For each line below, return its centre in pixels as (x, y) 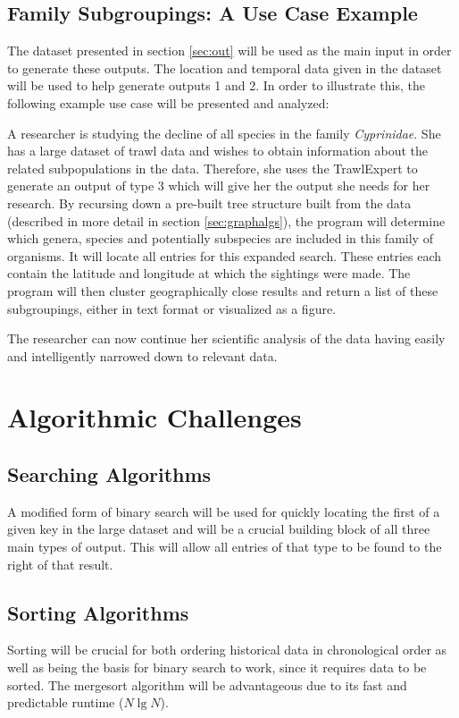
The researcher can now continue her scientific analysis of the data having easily (226, 338)
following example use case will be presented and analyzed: (168, 102)
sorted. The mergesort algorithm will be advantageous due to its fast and (207, 684)
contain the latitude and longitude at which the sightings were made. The (209, 273)
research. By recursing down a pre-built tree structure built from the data (209, 203)
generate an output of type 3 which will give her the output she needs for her (219, 186)
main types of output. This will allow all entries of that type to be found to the (225, 547)
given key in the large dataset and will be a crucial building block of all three (219, 529)
